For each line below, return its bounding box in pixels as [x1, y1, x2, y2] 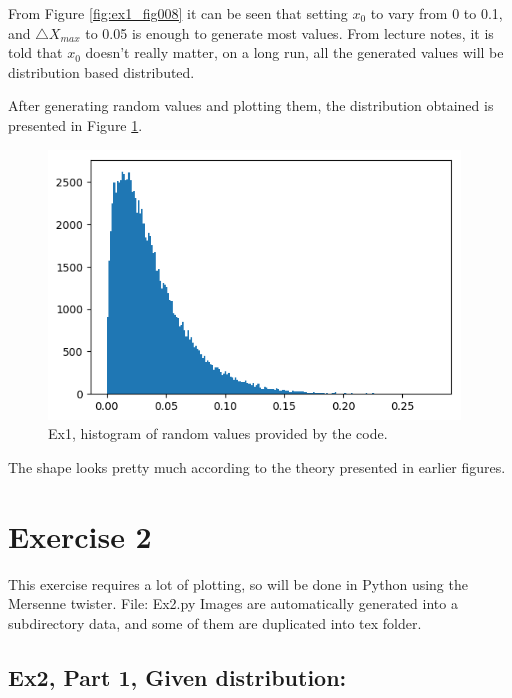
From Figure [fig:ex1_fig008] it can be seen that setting [8, 3, 348, 23]
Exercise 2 [8, 515, 152, 556]
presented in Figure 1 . [8, 114, 143, 135]
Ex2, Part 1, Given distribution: [8, 661, 347, 692]
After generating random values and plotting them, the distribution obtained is [8, 95, 494, 116]
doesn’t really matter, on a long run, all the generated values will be [85, 42, 504, 63]
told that [8, 42, 63, 63]
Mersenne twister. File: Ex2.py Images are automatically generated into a [8, 593, 458, 614]
